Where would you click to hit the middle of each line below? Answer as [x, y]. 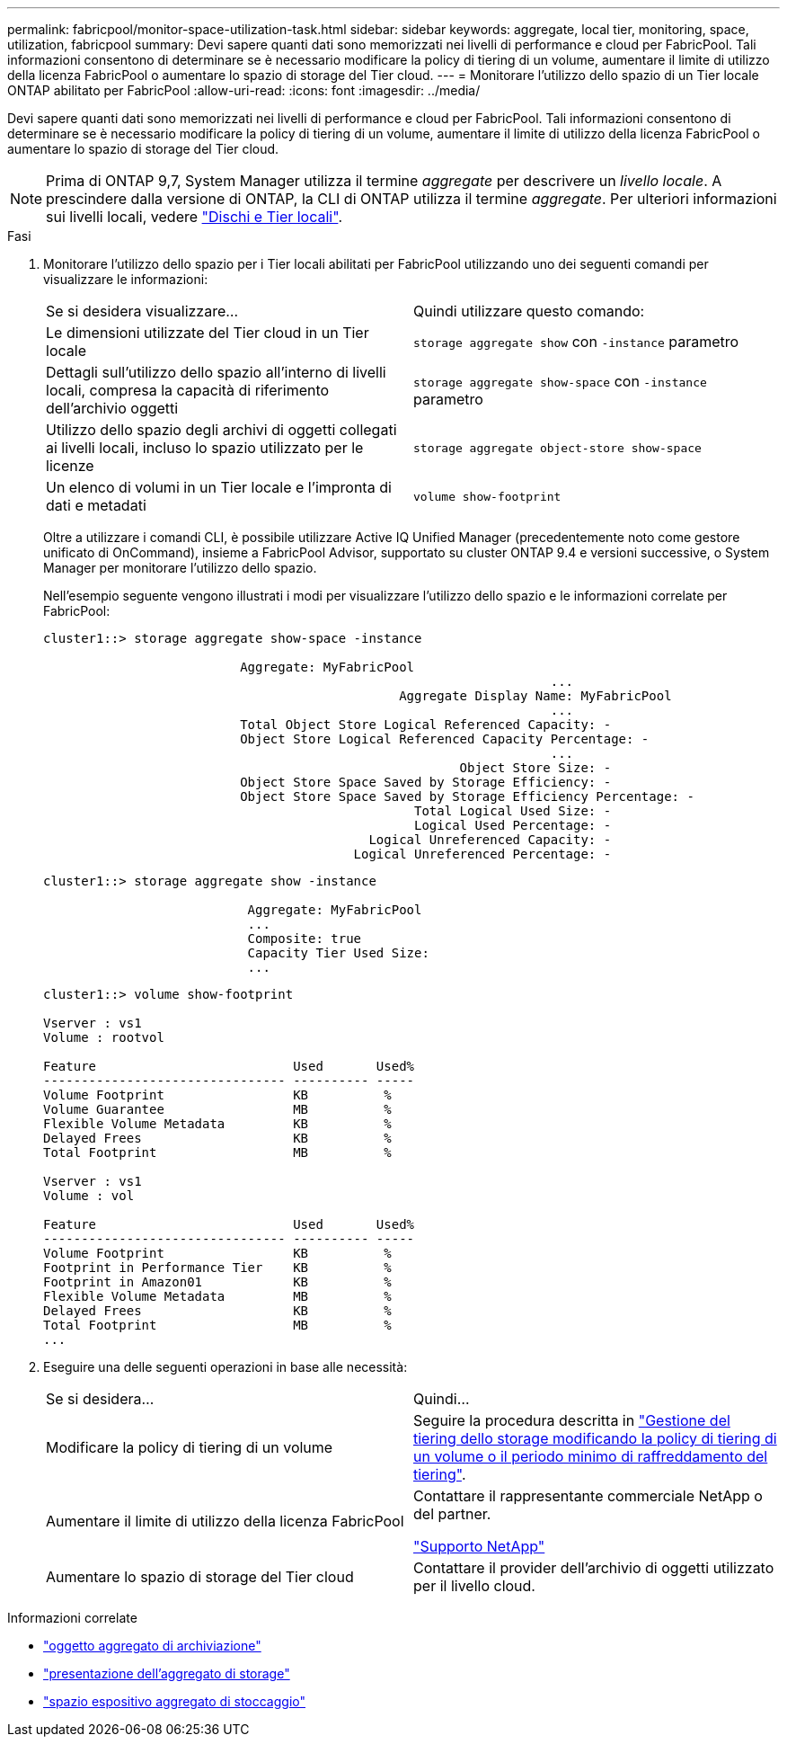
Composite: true [305, 939]
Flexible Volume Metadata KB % [217, 1124]
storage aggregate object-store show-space [557, 448]
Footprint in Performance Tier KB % [217, 1268]
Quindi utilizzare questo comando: [529, 311]
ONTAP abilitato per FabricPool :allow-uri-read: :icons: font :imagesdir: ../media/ [244, 90]
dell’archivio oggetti [112, 408]
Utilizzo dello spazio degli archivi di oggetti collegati [221, 430]
